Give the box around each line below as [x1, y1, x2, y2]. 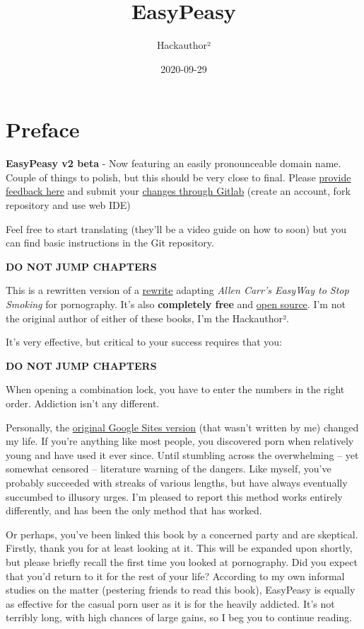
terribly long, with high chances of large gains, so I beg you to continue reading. [6, 610, 353, 625]
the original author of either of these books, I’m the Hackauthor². [6, 310, 289, 325]
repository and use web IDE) [6, 198, 131, 212]
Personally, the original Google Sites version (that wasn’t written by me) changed [6, 419, 359, 434]
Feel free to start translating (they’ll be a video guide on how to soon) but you [6, 221, 347, 236]
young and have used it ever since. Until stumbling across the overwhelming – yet [6, 447, 359, 462]
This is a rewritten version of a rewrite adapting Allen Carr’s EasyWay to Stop [6, 283, 349, 297]
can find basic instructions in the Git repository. [6, 235, 214, 250]
